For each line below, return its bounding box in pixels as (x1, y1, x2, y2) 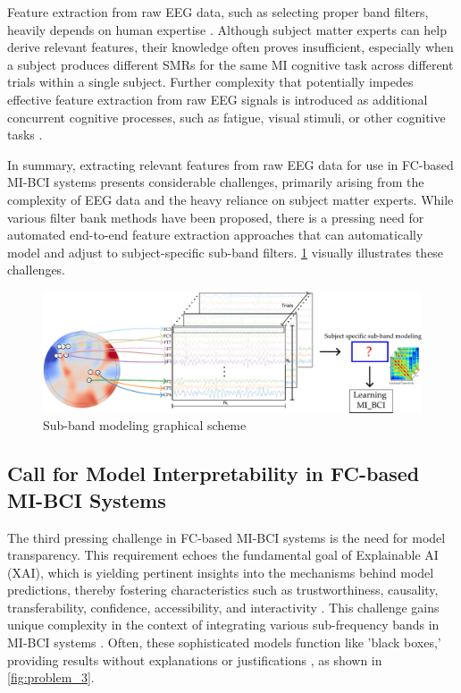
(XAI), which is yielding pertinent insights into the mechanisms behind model (7, 562, 434, 581)
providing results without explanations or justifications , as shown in (7, 650, 382, 669)
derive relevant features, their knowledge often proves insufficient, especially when (7, 38, 454, 56)
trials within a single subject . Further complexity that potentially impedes (7, 72, 414, 91)
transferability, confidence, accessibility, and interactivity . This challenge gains (7, 597, 440, 616)
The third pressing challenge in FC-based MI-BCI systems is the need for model (7, 528, 446, 546)
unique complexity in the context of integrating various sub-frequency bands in (7, 615, 440, 634)
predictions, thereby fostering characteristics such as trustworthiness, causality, (7, 580, 439, 599)
